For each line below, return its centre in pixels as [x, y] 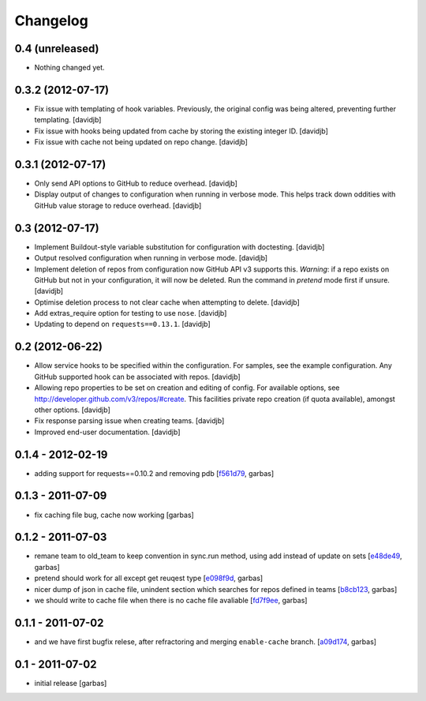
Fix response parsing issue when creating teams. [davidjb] [129, 421]
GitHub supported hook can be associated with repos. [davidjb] [137, 377]
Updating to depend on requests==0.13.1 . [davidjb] [122, 324]
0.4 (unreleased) [57, 49]
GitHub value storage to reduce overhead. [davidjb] [118, 205]
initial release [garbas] [71, 683]
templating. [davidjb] [68, 120]
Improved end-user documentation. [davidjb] [107, 432]
